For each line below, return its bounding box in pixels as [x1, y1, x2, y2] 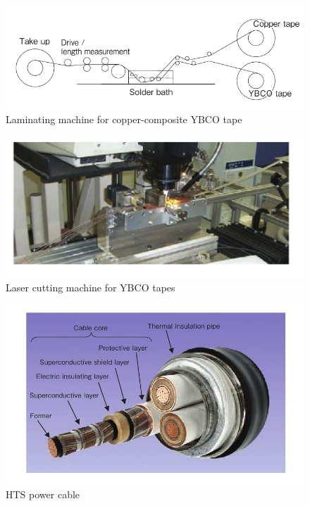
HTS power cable [6, 487, 80, 502]
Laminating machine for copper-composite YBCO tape [6, 112, 242, 127]
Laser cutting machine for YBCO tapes [6, 280, 175, 295]
